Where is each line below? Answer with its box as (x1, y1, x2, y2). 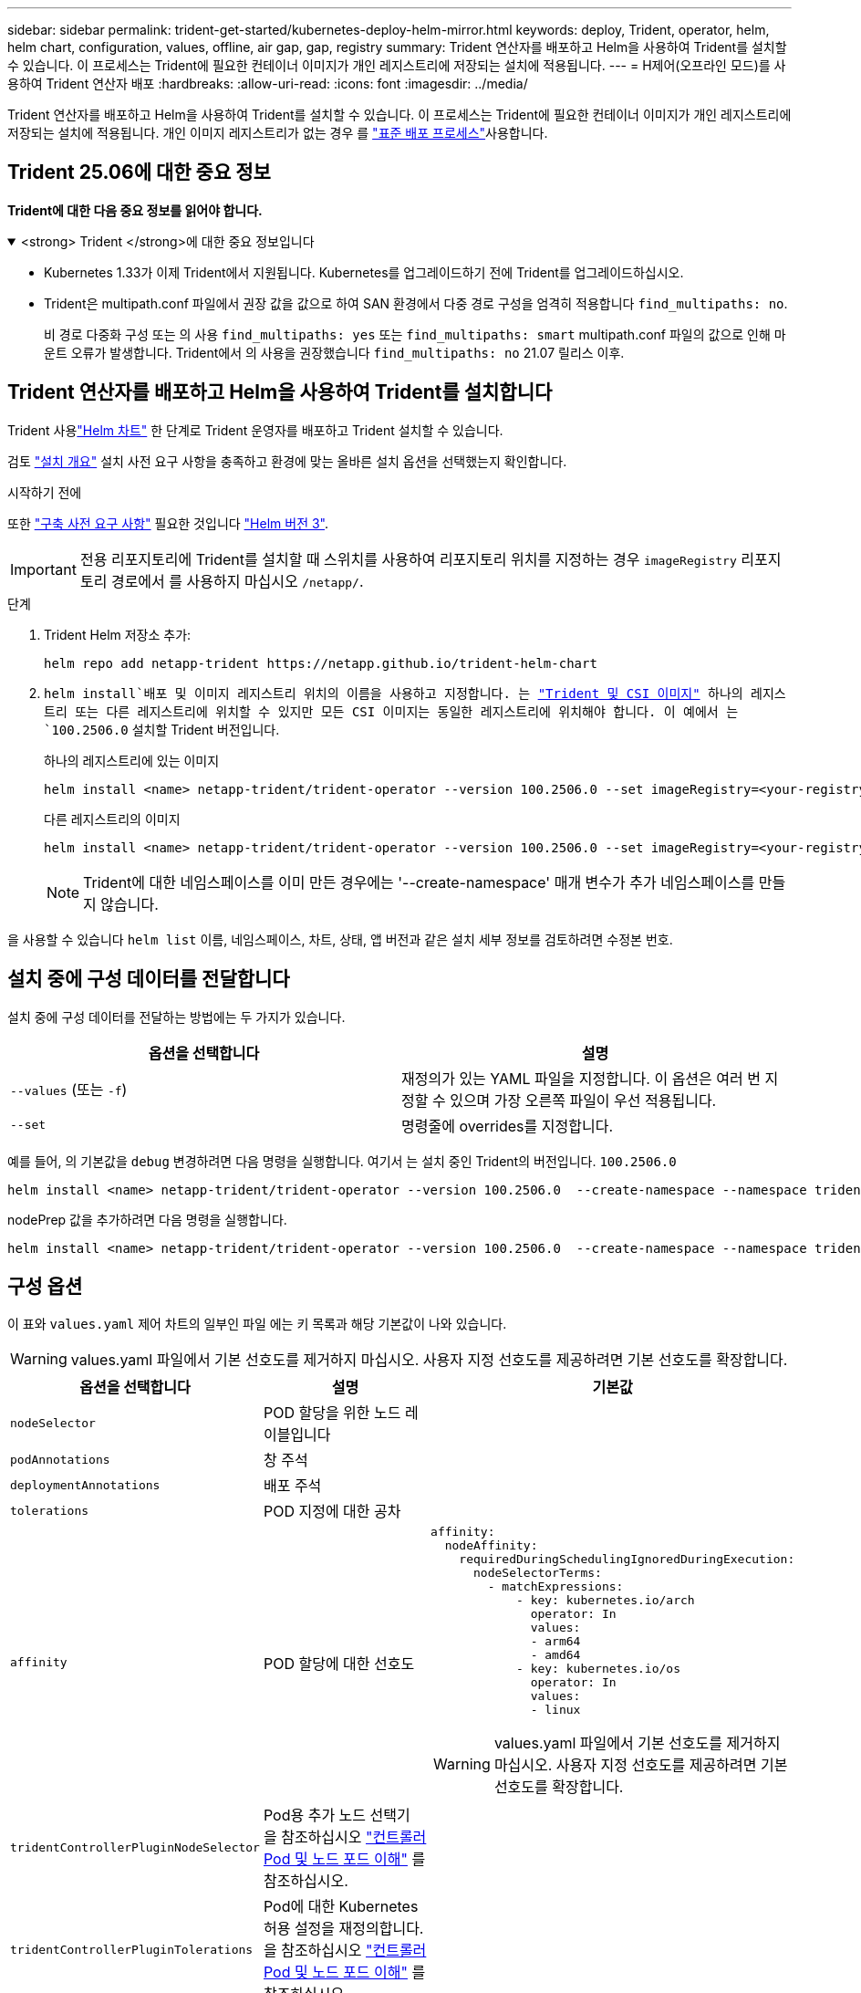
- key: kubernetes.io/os (515, 1662, 680, 1676)
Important (10, 559, 77, 579)
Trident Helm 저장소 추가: (44, 626, 192, 642)
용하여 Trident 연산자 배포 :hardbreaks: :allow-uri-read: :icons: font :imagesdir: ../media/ (7, 76, 528, 91)
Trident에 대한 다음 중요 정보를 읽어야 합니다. (7, 202, 263, 218)
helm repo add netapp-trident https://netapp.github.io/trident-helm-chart (44, 655, 597, 671)
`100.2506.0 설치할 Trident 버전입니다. (44, 721, 280, 737)
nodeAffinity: (444, 1539, 538, 1553)
